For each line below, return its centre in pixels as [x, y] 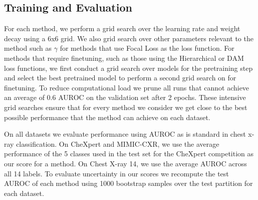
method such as [28, 48]
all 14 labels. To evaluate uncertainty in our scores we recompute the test [116, 173]
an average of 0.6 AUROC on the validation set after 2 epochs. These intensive [125, 97]
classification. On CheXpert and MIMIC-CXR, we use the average [118, 143]
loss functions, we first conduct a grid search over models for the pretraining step [128, 68]
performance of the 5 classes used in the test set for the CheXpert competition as [129, 154]
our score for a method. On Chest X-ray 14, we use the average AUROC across [125, 163]
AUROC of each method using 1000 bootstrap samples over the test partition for [128, 183]
